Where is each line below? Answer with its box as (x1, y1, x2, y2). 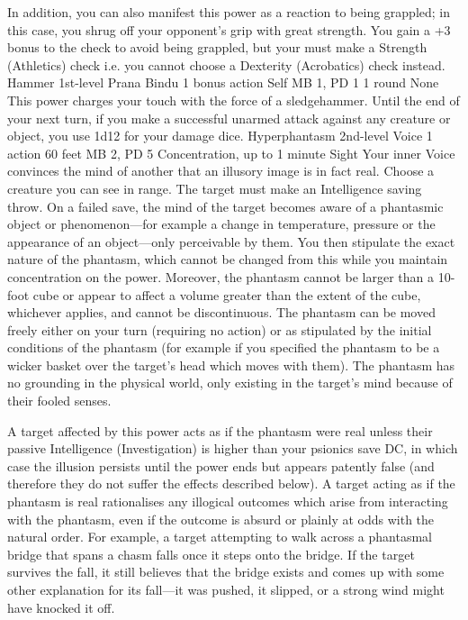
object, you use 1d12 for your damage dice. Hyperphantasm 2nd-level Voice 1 (7, 126, 433, 145)
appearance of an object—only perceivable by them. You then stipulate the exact (7, 232, 455, 251)
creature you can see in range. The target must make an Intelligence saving (7, 178, 422, 197)
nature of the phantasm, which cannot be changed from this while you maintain (7, 250, 448, 269)
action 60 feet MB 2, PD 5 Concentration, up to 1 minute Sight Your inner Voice (7, 143, 455, 162)
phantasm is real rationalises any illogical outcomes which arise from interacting (7, 492, 448, 511)
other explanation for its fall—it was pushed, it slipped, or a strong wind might (7, 580, 445, 598)
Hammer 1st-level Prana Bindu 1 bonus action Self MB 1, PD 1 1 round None (7, 73, 439, 92)
